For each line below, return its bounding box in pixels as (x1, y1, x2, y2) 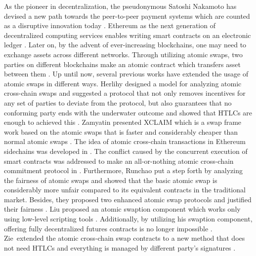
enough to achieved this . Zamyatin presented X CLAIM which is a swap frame (4, 117, 242, 127)
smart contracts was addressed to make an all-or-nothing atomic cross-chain (4, 155, 234, 166)
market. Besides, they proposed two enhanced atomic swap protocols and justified (4, 194, 252, 204)
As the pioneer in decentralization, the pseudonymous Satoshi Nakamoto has (4, 1, 237, 11)
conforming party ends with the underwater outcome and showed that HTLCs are (4, 107, 252, 117)
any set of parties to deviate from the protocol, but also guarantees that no (4, 97, 232, 108)
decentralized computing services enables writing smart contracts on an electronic (4, 30, 251, 40)
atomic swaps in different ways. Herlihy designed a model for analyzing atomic (4, 78, 242, 88)
